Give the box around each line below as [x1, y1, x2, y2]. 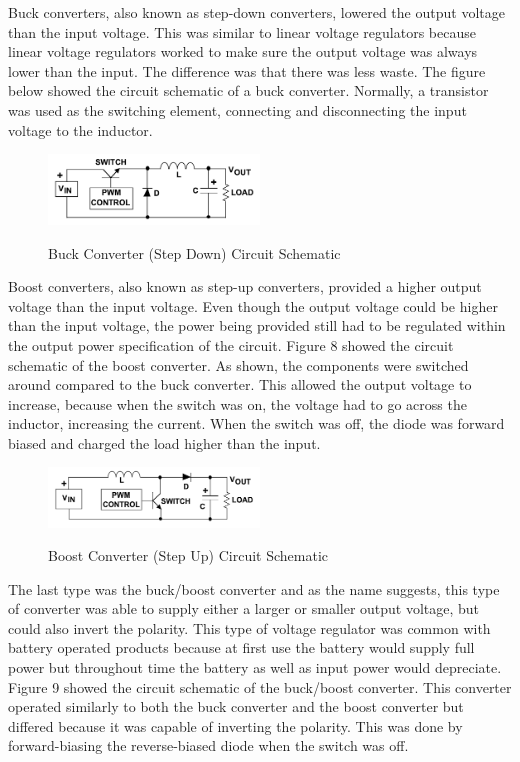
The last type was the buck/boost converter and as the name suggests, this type [8, 578, 500, 599]
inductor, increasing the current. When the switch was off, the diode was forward [8, 413, 505, 434]
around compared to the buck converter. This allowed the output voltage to [8, 374, 472, 395]
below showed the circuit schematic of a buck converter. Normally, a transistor [8, 80, 489, 101]
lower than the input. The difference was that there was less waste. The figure [8, 60, 486, 81]
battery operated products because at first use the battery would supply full [8, 637, 475, 658]
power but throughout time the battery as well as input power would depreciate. [8, 657, 502, 678]
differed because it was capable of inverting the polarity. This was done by [8, 715, 463, 736]
